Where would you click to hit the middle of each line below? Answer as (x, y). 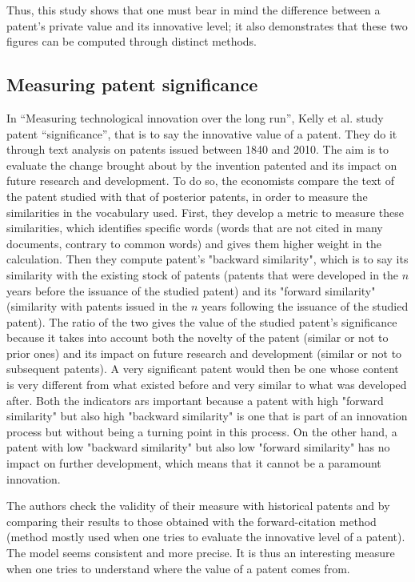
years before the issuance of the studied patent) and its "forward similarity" (191, 290)
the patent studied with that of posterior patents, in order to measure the (187, 196)
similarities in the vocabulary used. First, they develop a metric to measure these (206, 212)
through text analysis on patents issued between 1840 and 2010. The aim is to (198, 149)
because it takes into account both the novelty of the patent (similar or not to (198, 337)
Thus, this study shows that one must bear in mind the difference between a (194, 10)
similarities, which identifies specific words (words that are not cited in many (195, 228)
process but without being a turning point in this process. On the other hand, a (202, 431)
